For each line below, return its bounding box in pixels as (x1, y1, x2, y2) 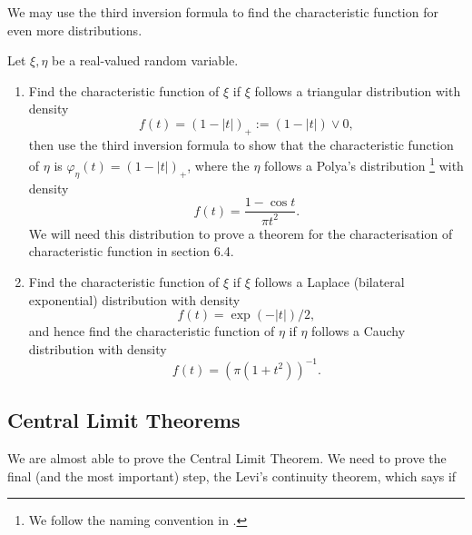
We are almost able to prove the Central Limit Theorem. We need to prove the (7, 449, 447, 468)
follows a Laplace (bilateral (254, 272, 405, 291)
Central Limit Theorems (7, 406, 241, 434)
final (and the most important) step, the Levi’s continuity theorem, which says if (7, 466, 457, 485)
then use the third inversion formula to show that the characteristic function (28, 134, 454, 154)
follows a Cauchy (311, 322, 406, 341)
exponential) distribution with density (28, 290, 241, 309)
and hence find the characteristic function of (28, 322, 275, 341)
